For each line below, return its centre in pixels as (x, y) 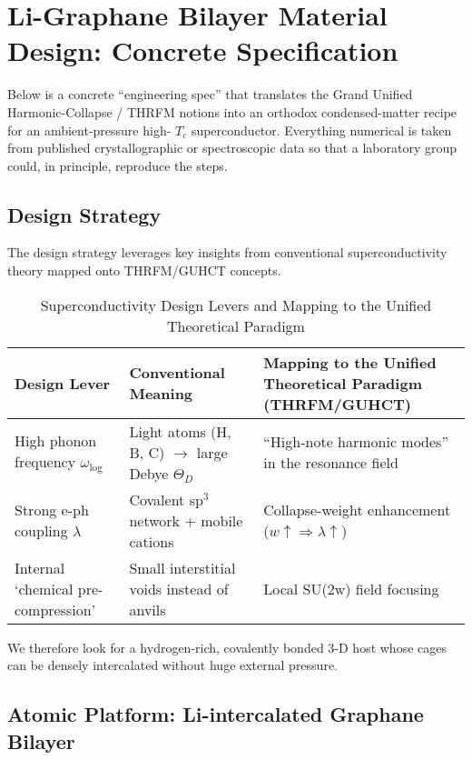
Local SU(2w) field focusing (351, 588)
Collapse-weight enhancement (357, 510)
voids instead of (179, 588)
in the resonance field (331, 463)
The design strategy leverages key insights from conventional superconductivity (227, 252)
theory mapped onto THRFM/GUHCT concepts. (144, 270)
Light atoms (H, (180, 431)
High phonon (56, 441)
